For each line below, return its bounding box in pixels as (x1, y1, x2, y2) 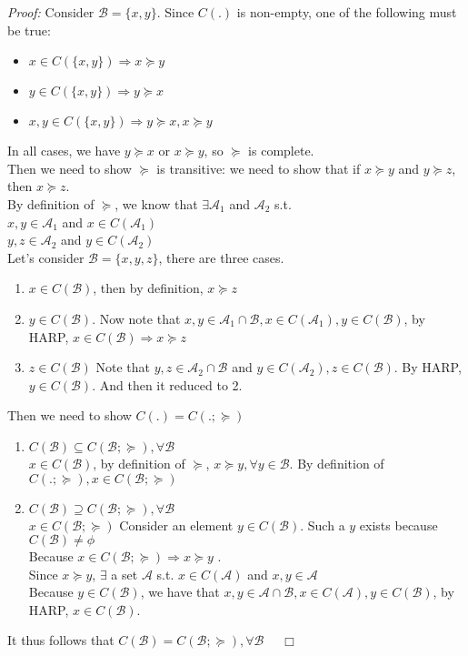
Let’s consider (7, 247, 85, 267)
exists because (359, 515, 438, 534)
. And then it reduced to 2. (92, 375, 243, 394)
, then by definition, (93, 278, 204, 298)
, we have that (140, 582, 220, 601)
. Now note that (92, 308, 181, 328)
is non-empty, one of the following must (236, 3, 457, 21)
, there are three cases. (158, 247, 284, 267)
